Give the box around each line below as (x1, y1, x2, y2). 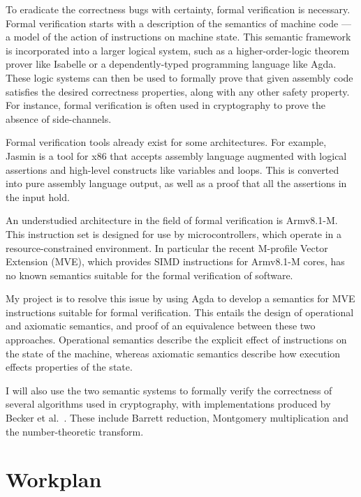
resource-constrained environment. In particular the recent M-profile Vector (6, 240, 328, 255)
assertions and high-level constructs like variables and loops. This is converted (6, 162, 339, 177)
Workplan (6, 465, 102, 494)
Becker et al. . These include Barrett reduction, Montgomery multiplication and (6, 410, 349, 425)
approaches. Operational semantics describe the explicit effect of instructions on (6, 332, 347, 347)
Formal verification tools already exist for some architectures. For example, (6, 135, 327, 149)
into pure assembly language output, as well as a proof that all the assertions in (6, 176, 347, 191)
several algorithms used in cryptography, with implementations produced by (6, 396, 331, 411)
